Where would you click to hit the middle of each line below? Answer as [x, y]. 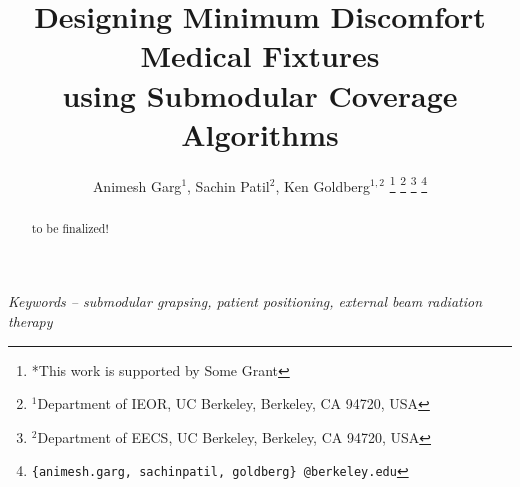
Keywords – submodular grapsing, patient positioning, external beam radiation [245, 301]
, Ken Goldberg [323, 185]
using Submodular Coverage [260, 94]
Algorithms [260, 133]
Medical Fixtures [260, 55]
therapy [30, 320]
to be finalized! [70, 227]
